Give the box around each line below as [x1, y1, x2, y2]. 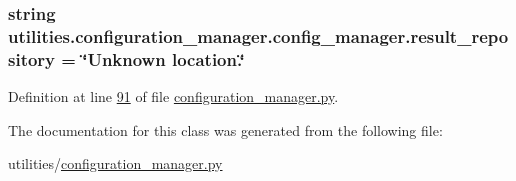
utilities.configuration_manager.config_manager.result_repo [8, 23, 509, 48]
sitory [8, 46, 56, 71]
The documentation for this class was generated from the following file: [8, 119, 443, 140]
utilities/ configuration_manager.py [8, 153, 223, 174]
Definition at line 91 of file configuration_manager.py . [8, 86, 339, 107]
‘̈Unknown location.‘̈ [82, 46, 245, 71]
